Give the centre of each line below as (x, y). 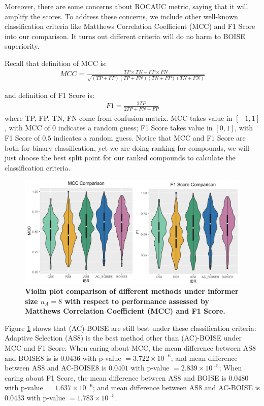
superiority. (22, 46)
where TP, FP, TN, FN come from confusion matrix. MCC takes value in (119, 117)
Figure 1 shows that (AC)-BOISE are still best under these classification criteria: (130, 328)
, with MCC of (27, 128)
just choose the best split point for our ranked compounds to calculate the (120, 158)
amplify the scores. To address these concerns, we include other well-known (121, 16)
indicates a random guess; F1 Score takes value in (135, 128)
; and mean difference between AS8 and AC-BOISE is (176, 387)
